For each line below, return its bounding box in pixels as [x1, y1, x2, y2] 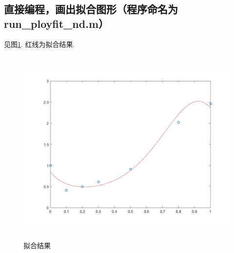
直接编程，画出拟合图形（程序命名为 [4, 1, 178, 17]
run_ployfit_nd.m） [4, 16, 109, 31]
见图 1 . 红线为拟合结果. [4, 39, 75, 49]
